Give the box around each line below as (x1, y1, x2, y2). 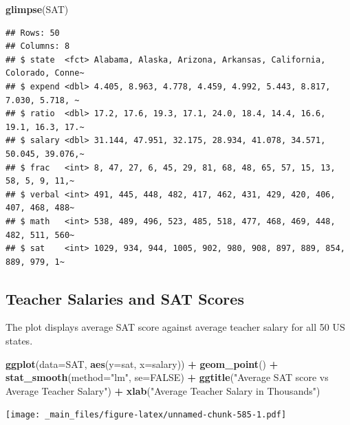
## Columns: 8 (6, 41, 70, 52)
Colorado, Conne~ (6, 68, 85, 78)
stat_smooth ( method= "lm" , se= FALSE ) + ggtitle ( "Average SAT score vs (6, 370, 329, 384)
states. (6, 334, 33, 348)
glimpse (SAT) (6, 2, 69, 16)
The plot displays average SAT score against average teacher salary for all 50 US (6, 320, 345, 334)
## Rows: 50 (6, 28, 60, 38)
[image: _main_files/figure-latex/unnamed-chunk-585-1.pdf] (6, 410, 287, 420)
